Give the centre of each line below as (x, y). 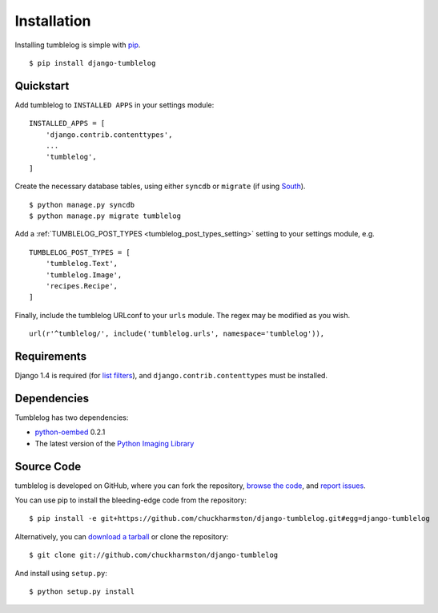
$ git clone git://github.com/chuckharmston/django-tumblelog (154, 555)
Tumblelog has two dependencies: (72, 417)
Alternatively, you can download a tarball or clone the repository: (122, 536)
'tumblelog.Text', (82, 264)
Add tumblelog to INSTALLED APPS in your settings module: (115, 105)
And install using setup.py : (61, 573)
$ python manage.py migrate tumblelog (105, 216)
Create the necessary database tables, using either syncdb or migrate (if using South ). (160, 186)
